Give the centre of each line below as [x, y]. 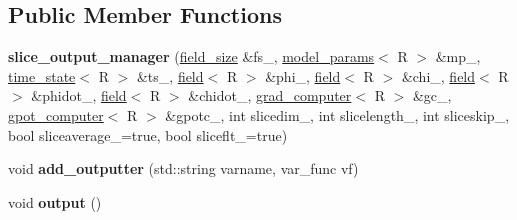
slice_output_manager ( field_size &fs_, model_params [191, 56]
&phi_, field [303, 75]
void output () [55, 201]
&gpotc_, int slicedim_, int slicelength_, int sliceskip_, [337, 114]
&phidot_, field [79, 95]
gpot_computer [56, 114]
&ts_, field [170, 75]
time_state [42, 75]
